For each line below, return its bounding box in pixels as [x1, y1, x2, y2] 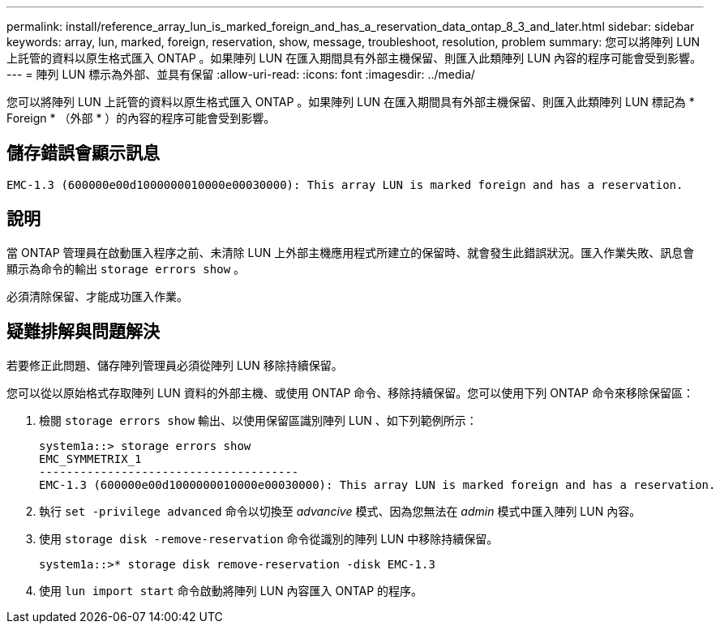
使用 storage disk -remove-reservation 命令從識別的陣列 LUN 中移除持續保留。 [39, 531, 499, 546]
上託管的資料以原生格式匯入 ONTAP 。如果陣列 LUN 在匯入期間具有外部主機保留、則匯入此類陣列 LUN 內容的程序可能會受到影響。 [6, 51, 702, 65]
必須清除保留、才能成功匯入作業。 [6, 289, 188, 303]
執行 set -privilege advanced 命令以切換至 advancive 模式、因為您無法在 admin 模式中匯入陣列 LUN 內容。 [39, 504, 641, 518]
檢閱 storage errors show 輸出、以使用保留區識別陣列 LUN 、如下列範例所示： [39, 413, 478, 427]
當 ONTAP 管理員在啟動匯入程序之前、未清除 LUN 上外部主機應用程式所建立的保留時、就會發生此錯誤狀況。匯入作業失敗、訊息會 [6, 245, 695, 259]
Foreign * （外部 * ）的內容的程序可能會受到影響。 [6, 111, 276, 125]
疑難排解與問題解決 [6, 321, 160, 342]
